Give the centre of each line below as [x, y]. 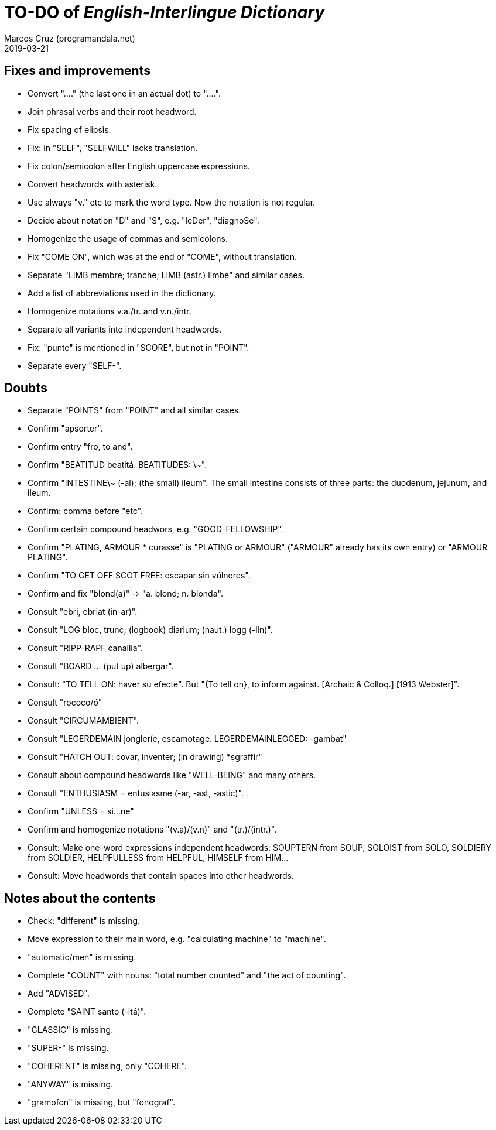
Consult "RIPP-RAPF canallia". [85, 648]
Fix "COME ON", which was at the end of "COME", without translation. [163, 256]
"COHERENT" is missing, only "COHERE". [107, 1066]
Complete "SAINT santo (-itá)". [87, 1012]
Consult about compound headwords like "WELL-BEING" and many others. [172, 775]
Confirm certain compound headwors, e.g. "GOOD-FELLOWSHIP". [155, 529]
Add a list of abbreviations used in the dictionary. [122, 293]
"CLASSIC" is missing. [71, 1030]
